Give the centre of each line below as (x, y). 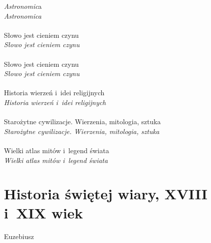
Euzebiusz (19, 236)
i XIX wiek (44, 213)
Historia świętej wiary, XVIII (106, 194)
